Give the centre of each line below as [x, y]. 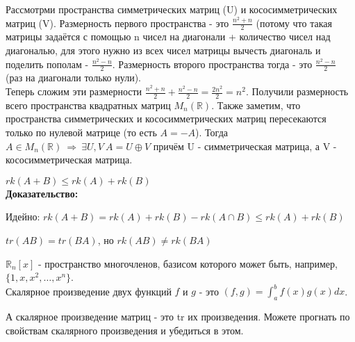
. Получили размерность [297, 91]
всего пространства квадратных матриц [88, 105]
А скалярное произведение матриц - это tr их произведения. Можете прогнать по [178, 317]
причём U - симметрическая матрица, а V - [245, 146]
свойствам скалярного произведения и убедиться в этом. [125, 330]
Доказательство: [42, 193]
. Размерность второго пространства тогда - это [212, 64]
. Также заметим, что [256, 105]
